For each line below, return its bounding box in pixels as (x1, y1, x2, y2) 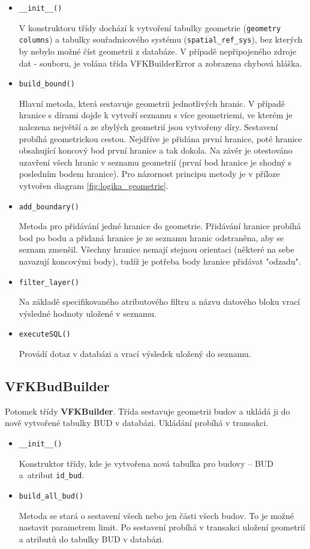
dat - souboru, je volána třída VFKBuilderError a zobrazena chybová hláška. (19, 56, 302, 69)
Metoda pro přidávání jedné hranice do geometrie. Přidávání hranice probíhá (19, 220, 301, 232)
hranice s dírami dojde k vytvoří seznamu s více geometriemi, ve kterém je (19, 109, 293, 121)
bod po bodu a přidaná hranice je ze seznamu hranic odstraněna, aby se (19, 231, 284, 244)
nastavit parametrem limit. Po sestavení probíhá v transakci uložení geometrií (19, 521, 305, 533)
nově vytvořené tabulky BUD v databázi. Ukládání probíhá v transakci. (5, 416, 269, 429)
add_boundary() (19, 202, 80, 211)
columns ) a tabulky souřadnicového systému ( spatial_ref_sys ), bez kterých (19, 33, 303, 46)
